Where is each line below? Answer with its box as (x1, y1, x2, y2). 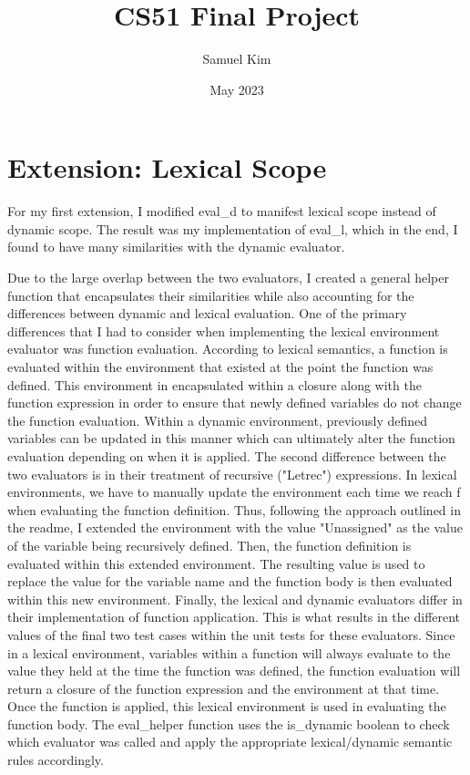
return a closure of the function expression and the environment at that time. (7, 678, 440, 697)
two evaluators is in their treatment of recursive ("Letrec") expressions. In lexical (7, 464, 457, 483)
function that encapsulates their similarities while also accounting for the (7, 285, 414, 305)
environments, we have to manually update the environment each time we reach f (7, 482, 461, 501)
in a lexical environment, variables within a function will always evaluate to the (7, 643, 451, 662)
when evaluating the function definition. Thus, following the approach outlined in (7, 500, 461, 519)
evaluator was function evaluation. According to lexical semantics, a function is (7, 339, 448, 358)
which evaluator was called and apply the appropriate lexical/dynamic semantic (7, 732, 453, 751)
